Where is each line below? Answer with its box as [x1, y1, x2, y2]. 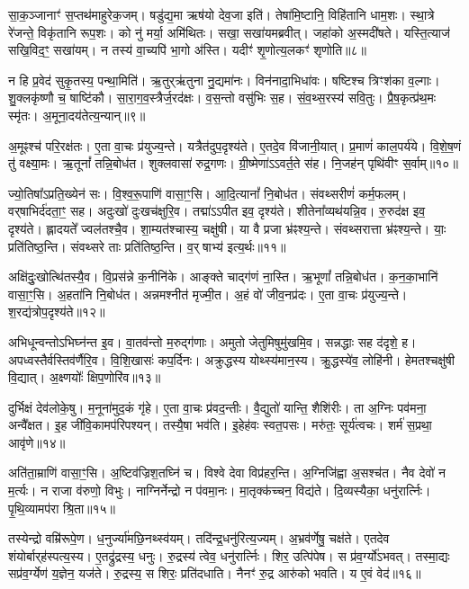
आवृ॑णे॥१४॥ [8, 433, 66, 451]
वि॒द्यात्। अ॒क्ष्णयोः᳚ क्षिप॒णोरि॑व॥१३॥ [8, 368, 161, 387]
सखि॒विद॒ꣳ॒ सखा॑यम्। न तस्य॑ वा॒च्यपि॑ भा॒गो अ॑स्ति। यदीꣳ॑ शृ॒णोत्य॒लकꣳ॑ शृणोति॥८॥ [8, 40, 367, 59]
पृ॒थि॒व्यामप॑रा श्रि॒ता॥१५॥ [8, 498, 116, 517]
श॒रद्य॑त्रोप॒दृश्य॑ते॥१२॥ [8, 302, 105, 321]
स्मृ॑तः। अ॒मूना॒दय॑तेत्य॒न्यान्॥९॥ [8, 105, 146, 124]
